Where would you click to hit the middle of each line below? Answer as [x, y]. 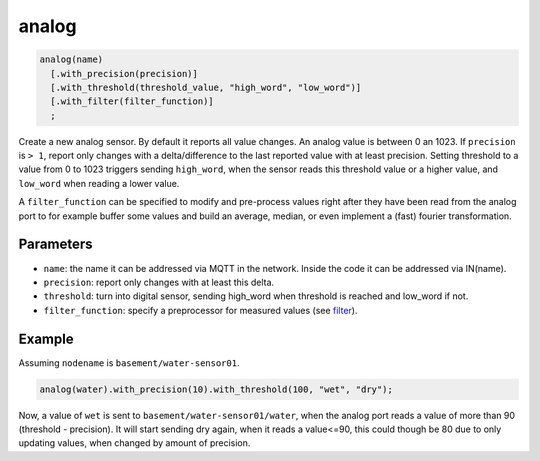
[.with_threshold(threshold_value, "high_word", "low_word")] [206, 87]
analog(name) [71, 59]
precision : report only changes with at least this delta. [159, 282]
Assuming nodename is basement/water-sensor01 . [129, 362]
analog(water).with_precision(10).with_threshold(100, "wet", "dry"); [216, 389]
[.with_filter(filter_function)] [132, 101]
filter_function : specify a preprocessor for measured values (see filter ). [200, 310]
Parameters [55, 244]
